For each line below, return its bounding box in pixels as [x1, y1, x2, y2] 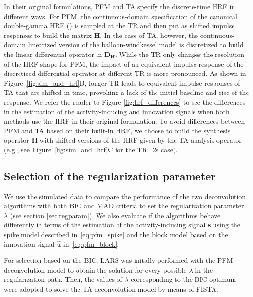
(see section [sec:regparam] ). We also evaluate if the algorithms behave [10, 210, 221, 220]
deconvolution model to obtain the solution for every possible [4, 264, 187, 275]
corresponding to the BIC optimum [131, 274, 236, 284]
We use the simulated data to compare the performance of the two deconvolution [4, 191, 246, 201]
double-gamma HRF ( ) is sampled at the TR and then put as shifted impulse [4, 20, 235, 31]
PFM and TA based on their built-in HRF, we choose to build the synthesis [4, 125, 231, 135]
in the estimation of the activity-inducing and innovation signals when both [4, 106, 230, 116]
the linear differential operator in [4, 49, 102, 59]
